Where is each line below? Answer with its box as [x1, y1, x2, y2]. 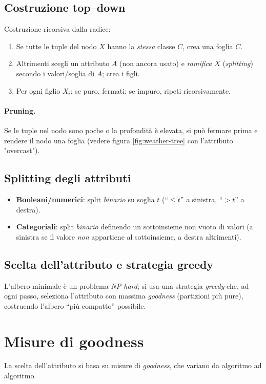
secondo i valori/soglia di [16, 68, 95, 78]
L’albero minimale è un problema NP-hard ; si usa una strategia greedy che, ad [4, 280, 249, 291]
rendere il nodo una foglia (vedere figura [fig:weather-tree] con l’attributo [4, 135, 233, 145]
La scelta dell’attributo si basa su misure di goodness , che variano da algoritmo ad [4, 360, 262, 371]
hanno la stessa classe [107, 40, 175, 51]
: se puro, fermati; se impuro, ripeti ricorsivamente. [70, 85, 231, 96]
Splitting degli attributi [4, 170, 131, 186]
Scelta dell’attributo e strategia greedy [4, 256, 214, 272]
